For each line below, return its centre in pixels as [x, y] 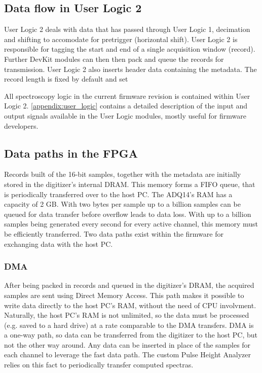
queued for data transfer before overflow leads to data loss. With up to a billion [128, 214]
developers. [21, 125]
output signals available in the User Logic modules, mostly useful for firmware [125, 115]
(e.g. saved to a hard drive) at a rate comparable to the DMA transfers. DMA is [129, 325]
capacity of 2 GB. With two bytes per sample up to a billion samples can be [122, 204]
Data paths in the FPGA [71, 153]
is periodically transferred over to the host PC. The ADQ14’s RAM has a [118, 194]
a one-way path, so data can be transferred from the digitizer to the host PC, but [131, 335]
